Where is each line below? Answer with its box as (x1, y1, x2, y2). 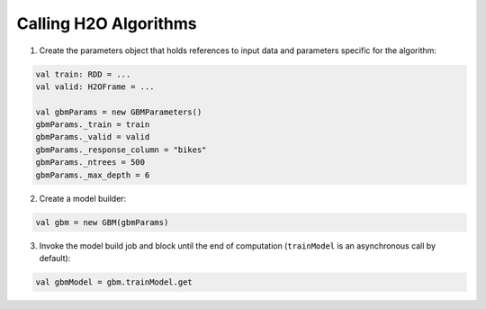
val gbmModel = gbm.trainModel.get (35, 277, 193, 287)
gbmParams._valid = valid (35, 132, 150, 142)
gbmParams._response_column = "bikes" (35, 144, 207, 155)
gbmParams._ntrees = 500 (35, 158, 146, 168)
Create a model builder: (39, 193, 127, 204)
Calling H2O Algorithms (16, 14, 197, 33)
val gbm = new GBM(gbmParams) (35, 217, 169, 227)
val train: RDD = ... (35, 68, 131, 79)
